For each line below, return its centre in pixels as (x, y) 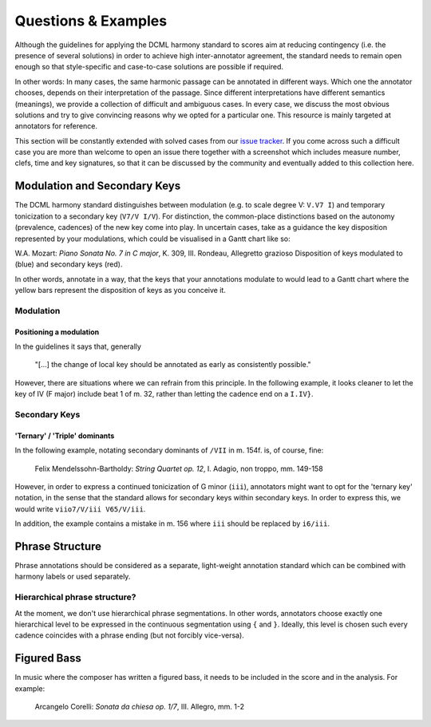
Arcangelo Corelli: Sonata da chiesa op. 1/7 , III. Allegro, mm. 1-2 (140, 707)
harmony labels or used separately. (73, 577)
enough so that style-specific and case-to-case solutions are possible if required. (149, 67)
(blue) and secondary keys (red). (69, 264)
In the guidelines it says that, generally (78, 346)
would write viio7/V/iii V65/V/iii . (80, 509)
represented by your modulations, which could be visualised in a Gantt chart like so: (152, 239)
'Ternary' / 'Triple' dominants (65, 436)
